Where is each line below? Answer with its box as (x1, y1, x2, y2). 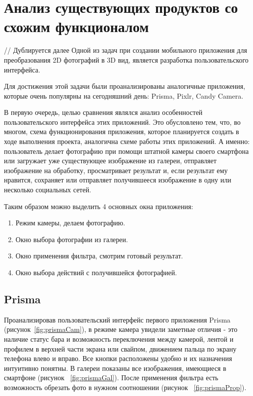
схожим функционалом (4, 16, 149, 36)
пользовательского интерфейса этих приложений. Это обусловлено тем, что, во (4, 116, 241, 127)
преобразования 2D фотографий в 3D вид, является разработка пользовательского (4, 54, 249, 65)
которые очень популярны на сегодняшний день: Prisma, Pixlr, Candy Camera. (4, 90, 244, 101)
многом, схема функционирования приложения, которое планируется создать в (4, 126, 239, 137)
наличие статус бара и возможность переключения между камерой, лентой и (4, 333, 234, 344)
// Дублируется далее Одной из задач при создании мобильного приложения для (4, 45, 247, 55)
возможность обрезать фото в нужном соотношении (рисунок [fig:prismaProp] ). (4, 382, 247, 392)
